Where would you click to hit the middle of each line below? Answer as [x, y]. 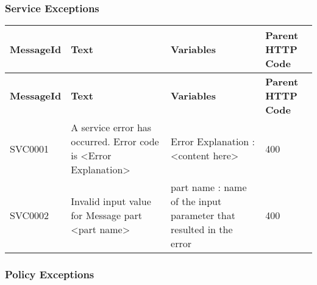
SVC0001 [30, 148]
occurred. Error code [115, 142]
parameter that [203, 215]
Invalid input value [111, 201]
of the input [196, 201]
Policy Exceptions [50, 274]
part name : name [209, 187]
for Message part [106, 215]
